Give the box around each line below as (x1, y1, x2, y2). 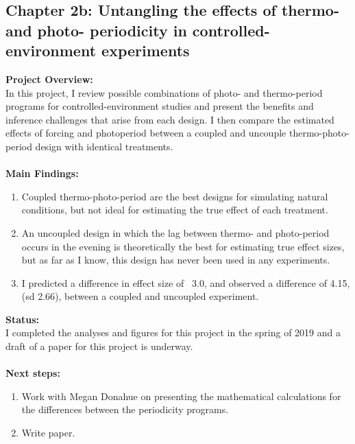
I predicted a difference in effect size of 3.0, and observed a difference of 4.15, (21, 275, 350, 290)
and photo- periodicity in (5, 19, 187, 40)
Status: (5, 312, 40, 326)
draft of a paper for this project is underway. (5, 339, 193, 353)
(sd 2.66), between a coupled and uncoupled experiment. (21, 289, 259, 303)
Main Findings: (5, 166, 79, 180)
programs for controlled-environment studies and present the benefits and (5, 99, 314, 113)
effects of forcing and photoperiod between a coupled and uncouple (5, 126, 286, 140)
